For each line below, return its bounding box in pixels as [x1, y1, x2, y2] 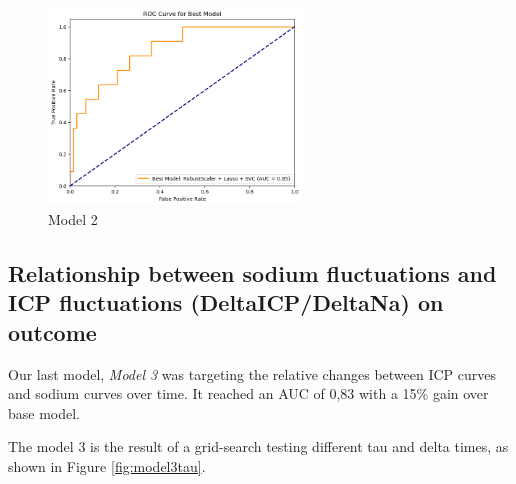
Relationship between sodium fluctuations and [8, 258, 497, 289]
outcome [8, 316, 97, 347]
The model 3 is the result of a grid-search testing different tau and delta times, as [8, 436, 509, 457]
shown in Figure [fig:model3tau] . [8, 456, 206, 477]
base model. [8, 402, 81, 423]
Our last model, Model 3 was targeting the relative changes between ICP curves [8, 363, 497, 384]
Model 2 [48, 209, 98, 230]
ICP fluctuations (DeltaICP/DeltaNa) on [8, 287, 444, 318]
